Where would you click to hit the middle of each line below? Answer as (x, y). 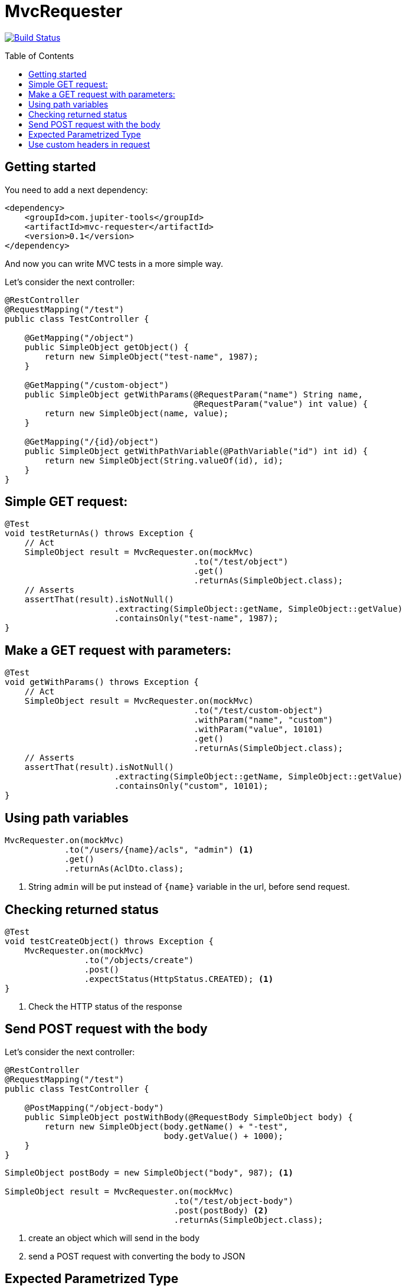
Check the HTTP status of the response (105, 1006)
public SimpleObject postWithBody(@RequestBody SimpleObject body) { (189, 1117)
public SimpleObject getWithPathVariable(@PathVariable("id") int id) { (196, 451)
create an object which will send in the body (114, 1238)
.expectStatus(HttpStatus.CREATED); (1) (179, 979)
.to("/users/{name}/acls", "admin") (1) (159, 850)
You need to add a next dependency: (76, 190)
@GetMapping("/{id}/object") (92, 441)
